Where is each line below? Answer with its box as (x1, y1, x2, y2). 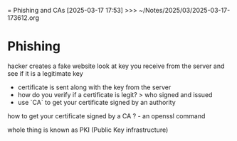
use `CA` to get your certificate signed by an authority (17, 98, 176, 106)
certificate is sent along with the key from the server (17, 83, 172, 91)
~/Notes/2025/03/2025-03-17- (138, 6, 231, 14)
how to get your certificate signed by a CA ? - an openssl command (7, 111, 206, 120)
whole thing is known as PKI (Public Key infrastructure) (7, 125, 169, 134)
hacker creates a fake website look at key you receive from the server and (7, 62, 225, 70)
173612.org (7, 13, 39, 22)
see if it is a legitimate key (7, 69, 83, 77)
